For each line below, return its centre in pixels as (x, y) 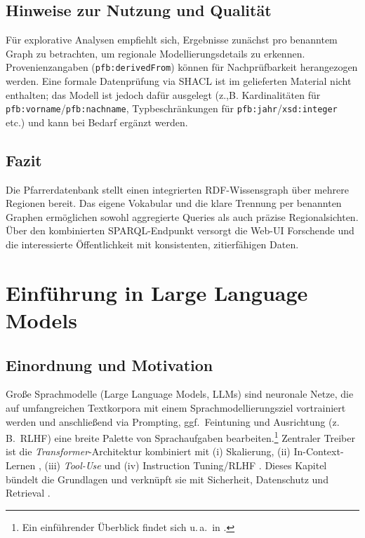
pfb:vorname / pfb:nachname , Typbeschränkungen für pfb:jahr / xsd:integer (172, 108)
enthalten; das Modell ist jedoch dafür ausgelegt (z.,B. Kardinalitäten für (163, 94)
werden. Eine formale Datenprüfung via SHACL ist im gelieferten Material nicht (179, 81)
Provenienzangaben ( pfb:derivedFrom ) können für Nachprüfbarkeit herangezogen (182, 67)
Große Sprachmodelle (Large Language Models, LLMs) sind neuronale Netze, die (180, 394)
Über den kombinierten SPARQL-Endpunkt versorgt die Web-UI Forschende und (180, 230)
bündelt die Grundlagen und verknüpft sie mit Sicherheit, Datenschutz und (167, 479)
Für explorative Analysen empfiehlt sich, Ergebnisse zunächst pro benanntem (172, 40)
